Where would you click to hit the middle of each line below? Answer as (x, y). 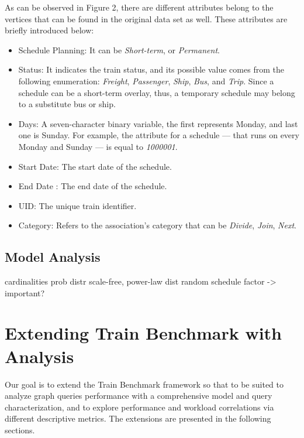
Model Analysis (53, 257)
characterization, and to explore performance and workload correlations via (139, 407)
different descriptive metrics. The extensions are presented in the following (138, 418)
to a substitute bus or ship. (67, 104)
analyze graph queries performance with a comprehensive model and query (139, 396)
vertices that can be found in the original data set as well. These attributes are (146, 18)
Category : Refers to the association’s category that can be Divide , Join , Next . (158, 225)
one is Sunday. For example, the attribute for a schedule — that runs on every (159, 135)
